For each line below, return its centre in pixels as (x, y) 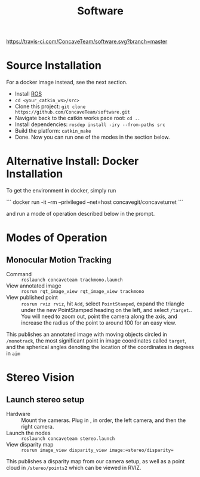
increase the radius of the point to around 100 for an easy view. (99, 323)
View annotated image (34, 286)
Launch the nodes (28, 433)
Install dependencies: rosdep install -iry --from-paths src (90, 124)
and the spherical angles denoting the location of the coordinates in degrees (100, 347)
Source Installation (54, 65)
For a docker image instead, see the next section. (67, 82)
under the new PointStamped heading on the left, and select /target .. (107, 310)
